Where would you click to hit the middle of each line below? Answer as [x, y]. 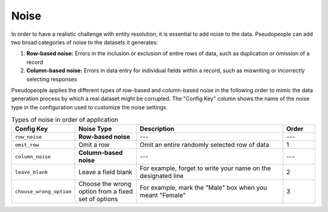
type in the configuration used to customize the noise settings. [90, 107]
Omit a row [94, 145]
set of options [98, 199]
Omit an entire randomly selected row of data [205, 145]
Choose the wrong [105, 184]
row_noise [29, 137]
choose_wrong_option [43, 191]
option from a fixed [105, 191]
